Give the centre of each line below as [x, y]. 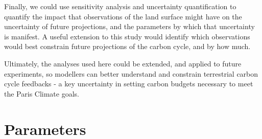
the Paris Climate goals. [42, 93]
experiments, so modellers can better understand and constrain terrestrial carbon [131, 73]
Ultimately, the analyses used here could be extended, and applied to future [123, 63]
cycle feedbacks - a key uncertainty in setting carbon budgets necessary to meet [129, 84]
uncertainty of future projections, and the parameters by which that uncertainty [129, 26]
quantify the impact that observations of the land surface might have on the [123, 16]
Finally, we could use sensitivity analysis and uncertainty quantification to [120, 6]
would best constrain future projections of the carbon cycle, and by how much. [127, 46]
